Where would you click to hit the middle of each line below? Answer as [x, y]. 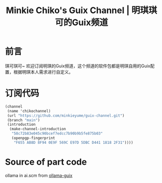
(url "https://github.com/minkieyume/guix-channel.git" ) [66, 115]
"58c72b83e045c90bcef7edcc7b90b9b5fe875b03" [57, 134]
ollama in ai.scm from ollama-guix [39, 175]
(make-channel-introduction [38, 129]
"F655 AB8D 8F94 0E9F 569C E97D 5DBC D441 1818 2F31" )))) [73, 142]
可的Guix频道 [81, 23]
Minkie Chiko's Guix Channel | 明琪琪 [81, 10]
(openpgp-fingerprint [33, 138]
